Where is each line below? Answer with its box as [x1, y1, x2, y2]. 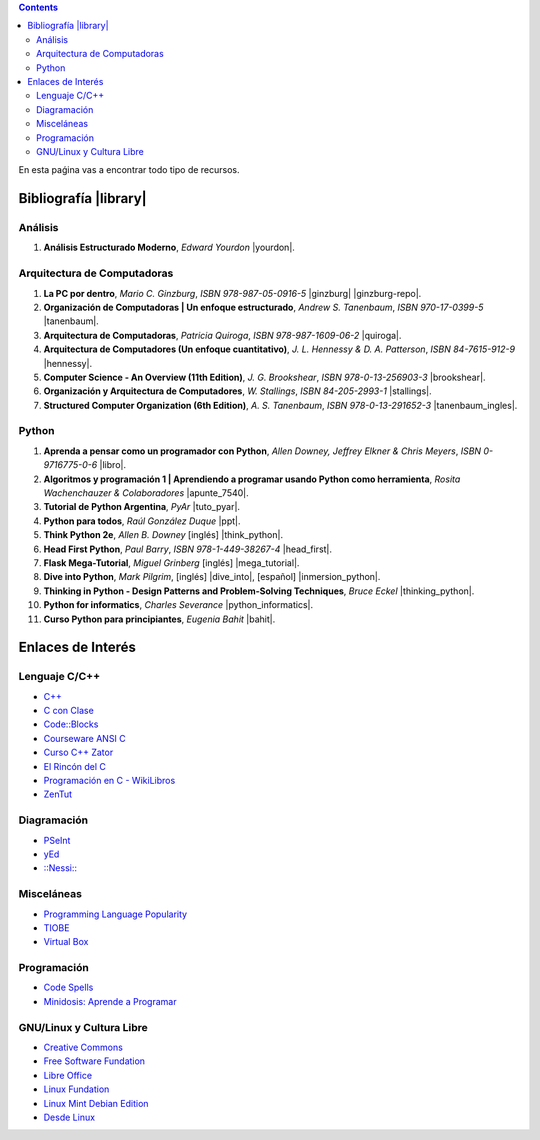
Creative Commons [43, 1041, 124, 1053]
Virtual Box [43, 936, 89, 948]
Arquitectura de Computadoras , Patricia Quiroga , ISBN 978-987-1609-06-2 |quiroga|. [43, 329, 402, 341]
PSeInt [43, 834, 71, 846]
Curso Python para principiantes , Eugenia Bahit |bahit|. [43, 613, 276, 625]
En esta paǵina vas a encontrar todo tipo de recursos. [18, 164, 240, 176]
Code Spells [43, 981, 94, 994]
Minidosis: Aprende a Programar [43, 995, 177, 1007]
